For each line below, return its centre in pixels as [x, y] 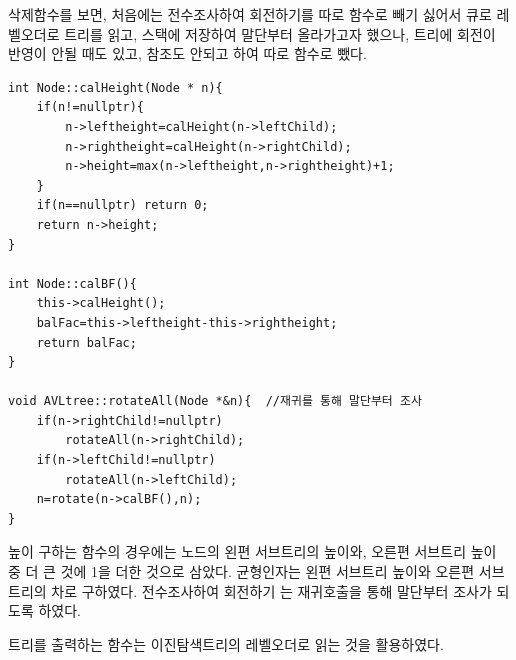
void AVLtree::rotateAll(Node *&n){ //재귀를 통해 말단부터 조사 [215, 401]
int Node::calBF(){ [72, 283]
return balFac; [86, 342]
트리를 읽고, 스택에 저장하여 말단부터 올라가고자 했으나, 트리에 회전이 [280, 33]
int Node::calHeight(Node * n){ [115, 87]
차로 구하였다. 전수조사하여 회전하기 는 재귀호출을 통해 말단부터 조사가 [271, 590]
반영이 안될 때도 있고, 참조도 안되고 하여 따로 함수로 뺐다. [187, 53]
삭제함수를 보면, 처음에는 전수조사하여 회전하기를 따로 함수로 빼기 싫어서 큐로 [250, 14]
